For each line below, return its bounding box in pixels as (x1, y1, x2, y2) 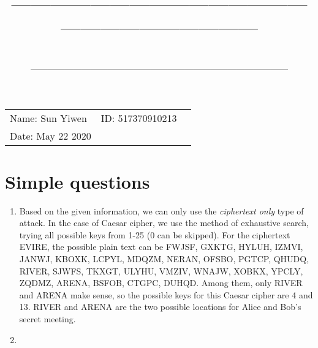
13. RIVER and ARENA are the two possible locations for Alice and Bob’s (19, 300, 301, 313)
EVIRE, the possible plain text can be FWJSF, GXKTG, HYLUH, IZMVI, (19, 240, 303, 253)
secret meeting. (19, 312, 76, 325)
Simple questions (5, 168, 150, 194)
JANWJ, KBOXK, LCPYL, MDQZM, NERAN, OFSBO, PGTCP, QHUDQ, (19, 252, 309, 265)
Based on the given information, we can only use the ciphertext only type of (19, 204, 304, 217)
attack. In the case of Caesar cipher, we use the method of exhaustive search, (19, 216, 309, 229)
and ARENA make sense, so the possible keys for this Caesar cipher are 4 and (19, 288, 313, 301)
